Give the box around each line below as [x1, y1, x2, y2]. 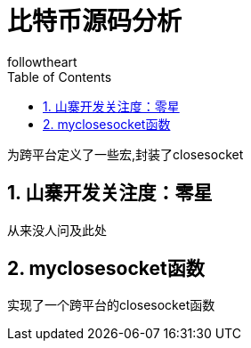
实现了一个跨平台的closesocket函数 [7, 297, 215, 313]
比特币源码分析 [7, 6, 182, 36]
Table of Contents [7, 69, 112, 85]
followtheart [7, 53, 77, 69]
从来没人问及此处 [7, 222, 107, 238]
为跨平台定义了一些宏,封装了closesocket [7, 146, 244, 162]
